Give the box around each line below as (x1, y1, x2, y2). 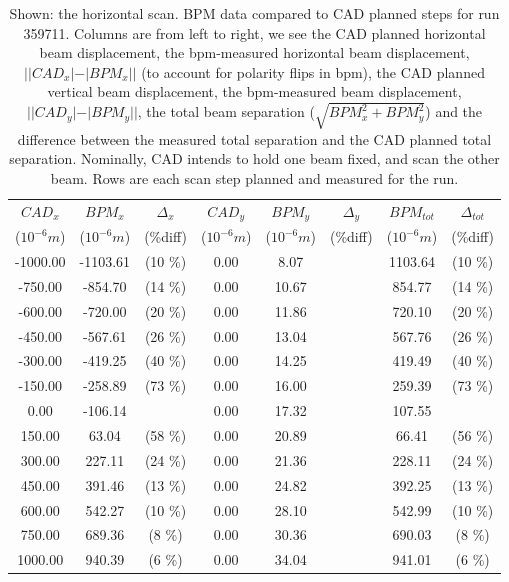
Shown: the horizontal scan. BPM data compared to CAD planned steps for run (9, 3, 500, 23)
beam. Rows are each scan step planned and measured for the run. (50, 167, 459, 188)
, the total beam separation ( (137, 101, 315, 122)
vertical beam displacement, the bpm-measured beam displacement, (47, 81, 462, 102)
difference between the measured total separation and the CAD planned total (17, 128, 492, 149)
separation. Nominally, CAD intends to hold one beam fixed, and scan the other (9, 148, 500, 169)
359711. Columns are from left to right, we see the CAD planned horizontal (23, 22, 486, 43)
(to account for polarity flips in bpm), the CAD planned (141, 61, 485, 82)
